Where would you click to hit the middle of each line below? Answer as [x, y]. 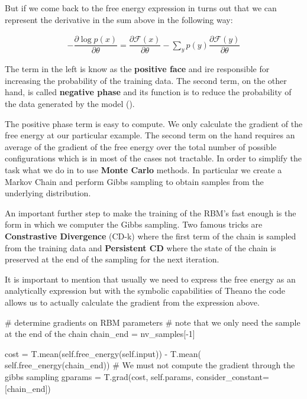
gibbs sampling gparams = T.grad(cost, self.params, [99, 376]
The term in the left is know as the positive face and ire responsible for [137, 69]
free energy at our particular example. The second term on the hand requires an [150, 135]
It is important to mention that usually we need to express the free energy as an [150, 279]
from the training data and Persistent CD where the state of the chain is [140, 247]
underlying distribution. [48, 193]
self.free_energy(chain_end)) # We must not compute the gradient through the [150, 365]
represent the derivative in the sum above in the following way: [119, 19]
